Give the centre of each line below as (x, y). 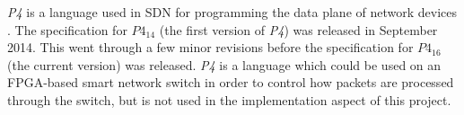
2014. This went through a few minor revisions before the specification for (210, 47)
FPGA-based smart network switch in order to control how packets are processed (231, 82)
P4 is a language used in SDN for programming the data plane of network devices (232, 12)
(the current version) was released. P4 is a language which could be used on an (224, 64)
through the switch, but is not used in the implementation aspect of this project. (229, 99)
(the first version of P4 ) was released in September (298, 29)
